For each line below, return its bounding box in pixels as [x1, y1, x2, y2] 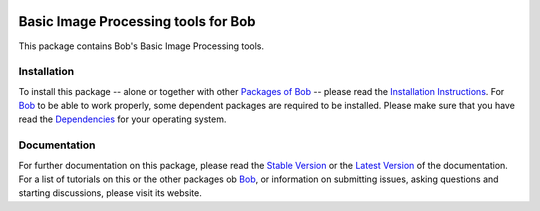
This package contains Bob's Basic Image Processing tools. [18, 40, 265, 52]
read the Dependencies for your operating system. [18, 113, 227, 125]
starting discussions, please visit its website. [18, 187, 202, 199]
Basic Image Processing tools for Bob [18, 13, 256, 30]
